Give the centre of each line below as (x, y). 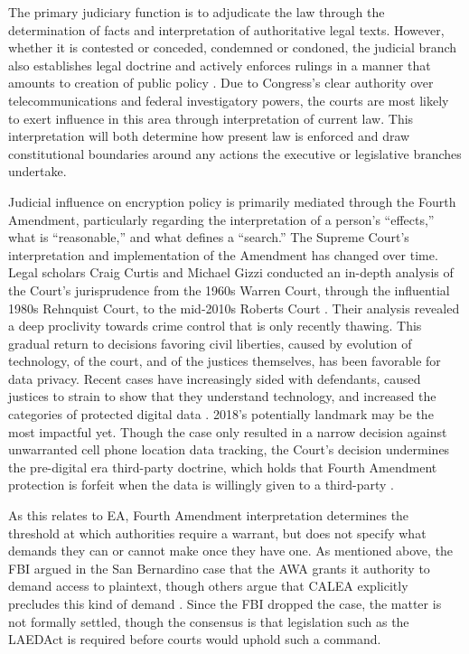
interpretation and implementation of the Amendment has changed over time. (223, 254)
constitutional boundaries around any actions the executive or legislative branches (235, 153)
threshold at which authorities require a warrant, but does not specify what (217, 533)
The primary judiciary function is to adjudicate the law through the (197, 12)
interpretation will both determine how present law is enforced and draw (209, 136)
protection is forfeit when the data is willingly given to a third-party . (201, 485)
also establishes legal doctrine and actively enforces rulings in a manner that (220, 65)
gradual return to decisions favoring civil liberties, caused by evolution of (210, 343)
